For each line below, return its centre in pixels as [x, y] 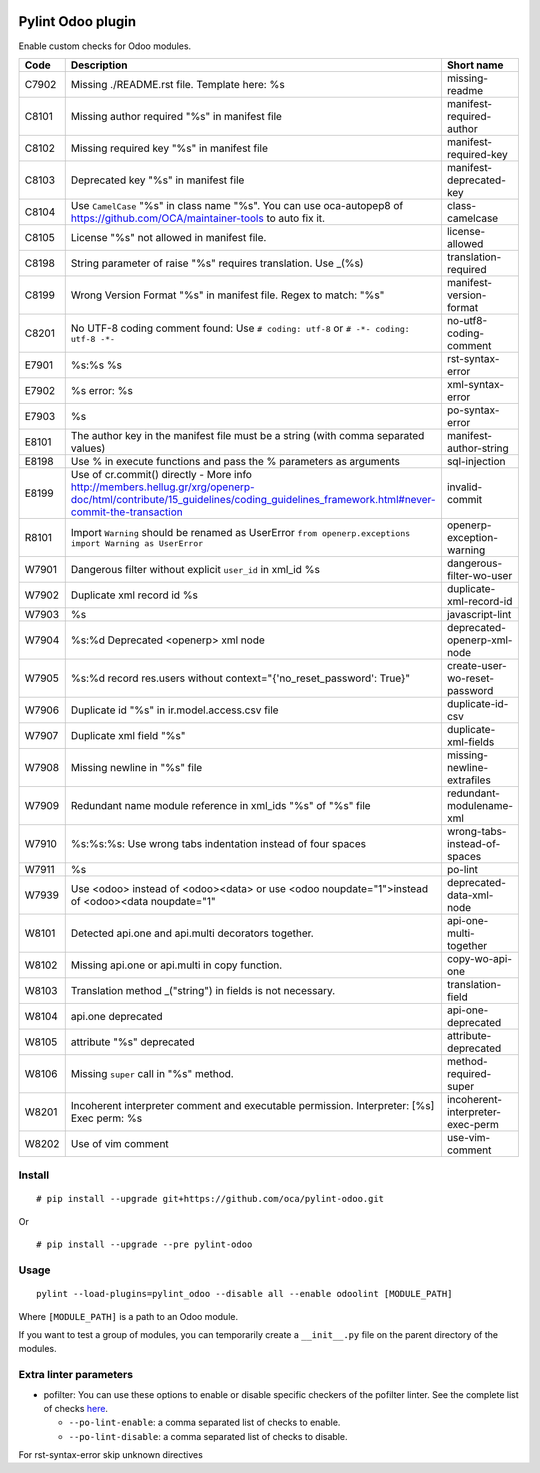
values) [88, 448]
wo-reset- [470, 678]
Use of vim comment [119, 1143]
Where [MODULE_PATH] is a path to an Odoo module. [128, 1316]
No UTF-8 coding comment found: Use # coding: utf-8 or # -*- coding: [240, 328]
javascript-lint [479, 614]
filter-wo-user [479, 575]
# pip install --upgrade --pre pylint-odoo [144, 1244]
